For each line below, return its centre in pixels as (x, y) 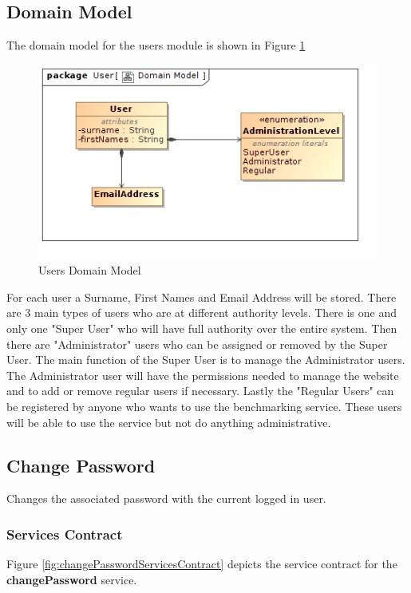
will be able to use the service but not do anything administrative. (169, 422)
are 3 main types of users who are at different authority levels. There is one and (202, 312)
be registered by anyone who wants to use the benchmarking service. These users (204, 407)
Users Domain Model (90, 270)
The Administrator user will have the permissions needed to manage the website (203, 375)
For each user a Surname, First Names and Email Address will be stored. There (202, 296)
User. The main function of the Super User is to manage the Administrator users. (206, 360)
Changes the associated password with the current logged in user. (166, 498)
